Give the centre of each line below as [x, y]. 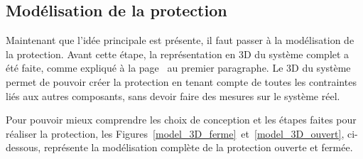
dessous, [23, 147]
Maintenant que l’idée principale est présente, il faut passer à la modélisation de [180, 40]
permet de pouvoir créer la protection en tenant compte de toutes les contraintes [181, 81]
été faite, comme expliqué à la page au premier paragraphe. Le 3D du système [178, 68]
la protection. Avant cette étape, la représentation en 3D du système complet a [178, 54]
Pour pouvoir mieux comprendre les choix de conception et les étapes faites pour [181, 120]
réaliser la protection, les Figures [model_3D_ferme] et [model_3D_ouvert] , [175, 133]
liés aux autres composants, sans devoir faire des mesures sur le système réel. [173, 95]
